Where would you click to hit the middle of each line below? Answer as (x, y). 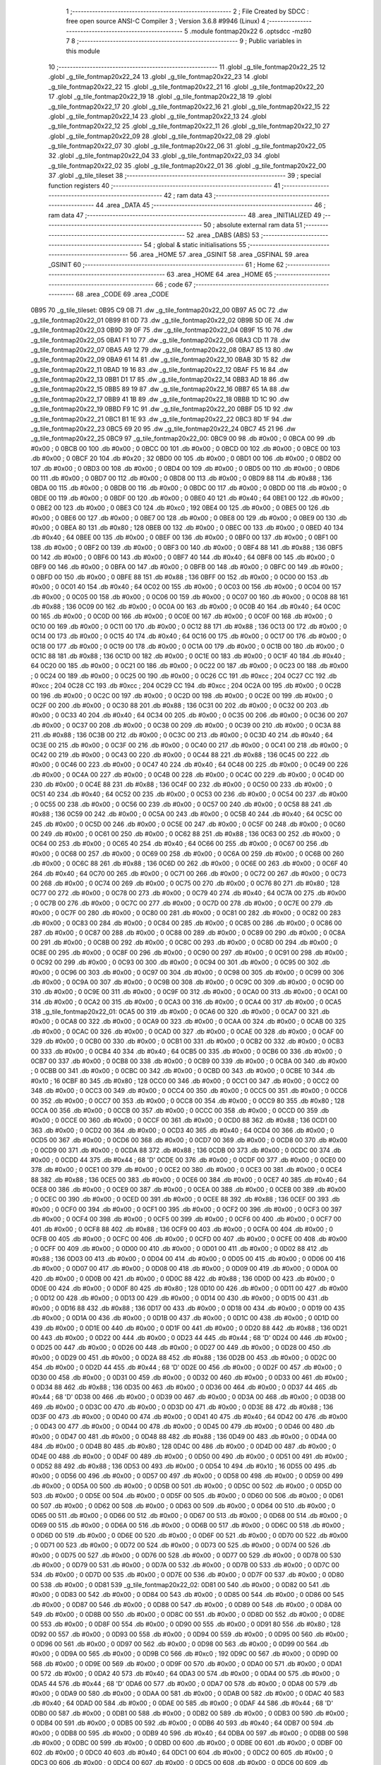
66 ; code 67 (174, 284)
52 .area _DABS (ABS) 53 (223, 235)
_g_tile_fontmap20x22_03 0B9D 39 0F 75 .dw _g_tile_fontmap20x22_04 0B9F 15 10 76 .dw (162, 330)
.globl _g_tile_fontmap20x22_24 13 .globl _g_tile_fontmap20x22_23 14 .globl (158, 77)
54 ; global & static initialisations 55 (195, 244)
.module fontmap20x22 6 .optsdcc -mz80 (250, 31)
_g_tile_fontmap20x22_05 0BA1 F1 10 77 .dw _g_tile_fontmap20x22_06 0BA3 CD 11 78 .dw (161, 340)
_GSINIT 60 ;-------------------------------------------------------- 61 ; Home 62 (166, 264)
